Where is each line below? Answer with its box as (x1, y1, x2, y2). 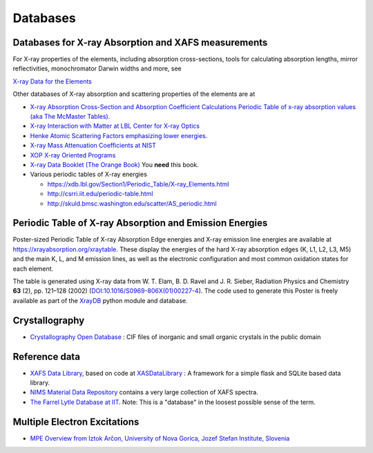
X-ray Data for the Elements (12, 77, 93, 86)
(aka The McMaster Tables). (30, 113, 111, 121)
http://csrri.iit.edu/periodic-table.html (47, 190, 153, 198)
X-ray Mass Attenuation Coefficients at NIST (30, 142, 157, 150)
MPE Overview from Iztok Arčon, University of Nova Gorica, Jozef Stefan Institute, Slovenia (30, 434, 290, 442)
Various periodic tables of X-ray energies (30, 170, 148, 179)
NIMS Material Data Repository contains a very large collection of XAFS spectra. (30, 388, 258, 396)
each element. (12, 264, 54, 273)
